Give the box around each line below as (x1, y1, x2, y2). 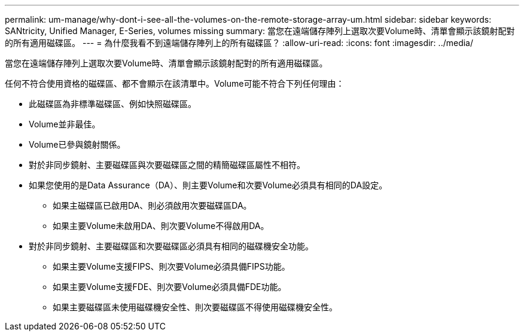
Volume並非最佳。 (29, 119, 100, 129)
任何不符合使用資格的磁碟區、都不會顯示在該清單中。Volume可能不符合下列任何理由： (5, 78, 345, 88)
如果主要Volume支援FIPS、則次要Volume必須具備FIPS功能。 (53, 261, 290, 271)
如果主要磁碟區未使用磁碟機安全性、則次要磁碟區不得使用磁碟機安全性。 (53, 302, 337, 312)
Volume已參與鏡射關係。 (29, 139, 126, 149)
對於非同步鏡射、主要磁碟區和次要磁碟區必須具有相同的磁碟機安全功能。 (29, 241, 313, 251)
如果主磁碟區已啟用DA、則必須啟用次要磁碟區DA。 (53, 200, 252, 210)
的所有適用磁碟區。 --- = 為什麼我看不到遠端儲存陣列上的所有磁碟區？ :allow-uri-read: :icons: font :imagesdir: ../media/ (5, 38, 474, 48)
